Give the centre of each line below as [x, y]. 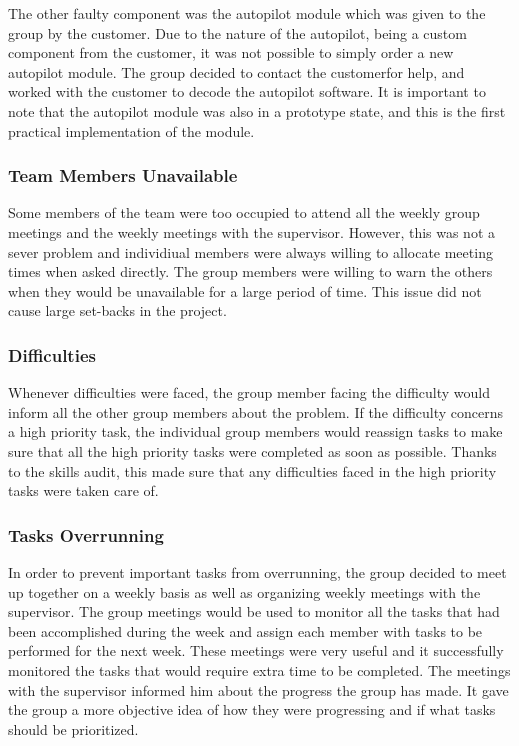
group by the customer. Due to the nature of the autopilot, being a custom [237, 32]
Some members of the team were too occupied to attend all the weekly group [244, 212]
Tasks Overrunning [86, 534]
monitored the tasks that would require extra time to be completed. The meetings [259, 669]
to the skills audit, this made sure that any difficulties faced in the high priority [252, 470]
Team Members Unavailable [123, 175]
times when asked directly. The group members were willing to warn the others [250, 271]
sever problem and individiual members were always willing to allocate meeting [250, 251]
